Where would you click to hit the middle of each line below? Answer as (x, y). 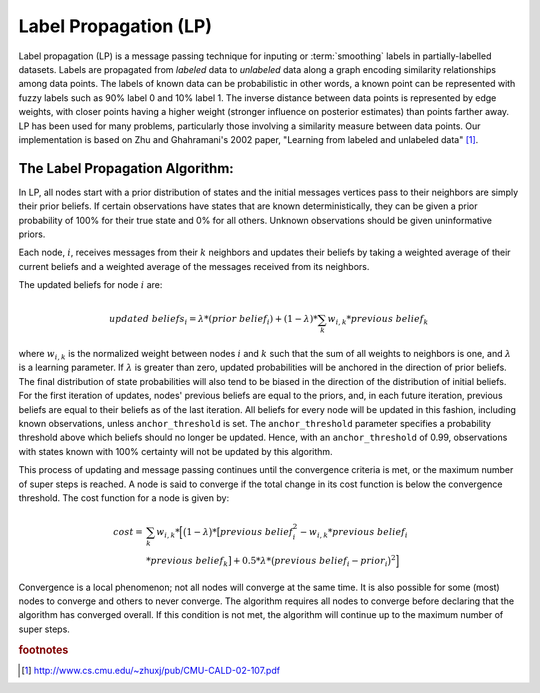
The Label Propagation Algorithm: (126, 168)
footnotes (43, 650)
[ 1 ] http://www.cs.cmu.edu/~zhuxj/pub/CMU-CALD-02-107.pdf (150, 670)
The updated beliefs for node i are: (90, 285)
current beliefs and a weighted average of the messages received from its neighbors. (194, 266)
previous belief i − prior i (331, 562)
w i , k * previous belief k (378, 320)
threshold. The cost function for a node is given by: (124, 497)
